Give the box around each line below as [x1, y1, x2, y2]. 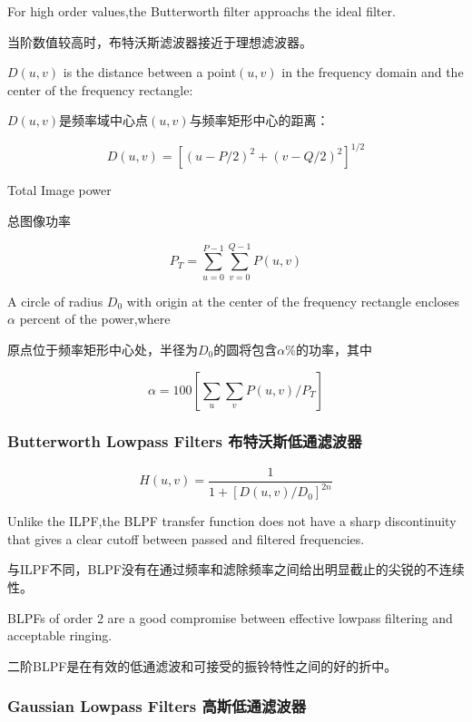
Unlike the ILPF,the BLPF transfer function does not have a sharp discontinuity [7, 512, 457, 531]
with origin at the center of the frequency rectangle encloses [126, 291, 459, 310]
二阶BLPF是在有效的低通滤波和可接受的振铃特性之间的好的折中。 [7, 656, 398, 675]
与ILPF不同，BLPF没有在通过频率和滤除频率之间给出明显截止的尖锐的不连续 [7, 560, 465, 579]
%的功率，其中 [285, 339, 372, 358]
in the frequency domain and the [281, 63, 464, 82]
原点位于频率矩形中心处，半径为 [7, 339, 198, 358]
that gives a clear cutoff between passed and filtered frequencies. [7, 529, 365, 548]
